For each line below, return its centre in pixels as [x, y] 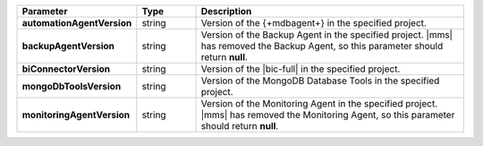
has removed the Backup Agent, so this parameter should [322, 46]
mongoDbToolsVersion [72, 86]
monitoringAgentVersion [76, 115]
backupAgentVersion [68, 46]
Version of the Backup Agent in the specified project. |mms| [327, 34]
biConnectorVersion [66, 69]
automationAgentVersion [77, 23]
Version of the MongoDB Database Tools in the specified [320, 81]
